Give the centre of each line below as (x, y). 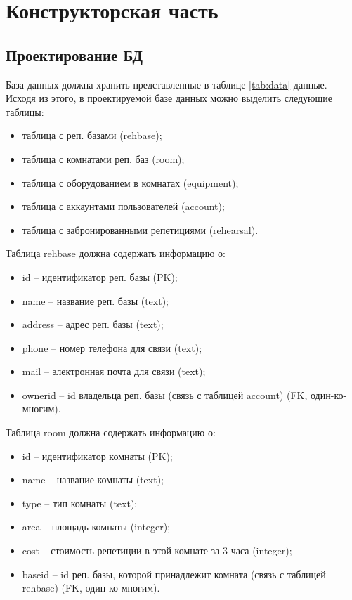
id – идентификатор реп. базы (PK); (100, 276)
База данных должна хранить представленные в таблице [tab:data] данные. (167, 84)
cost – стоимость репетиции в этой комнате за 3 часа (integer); (157, 550)
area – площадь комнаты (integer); (96, 527)
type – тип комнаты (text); (80, 503)
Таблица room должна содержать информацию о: (111, 432)
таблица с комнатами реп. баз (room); (103, 158)
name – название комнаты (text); (93, 480)
